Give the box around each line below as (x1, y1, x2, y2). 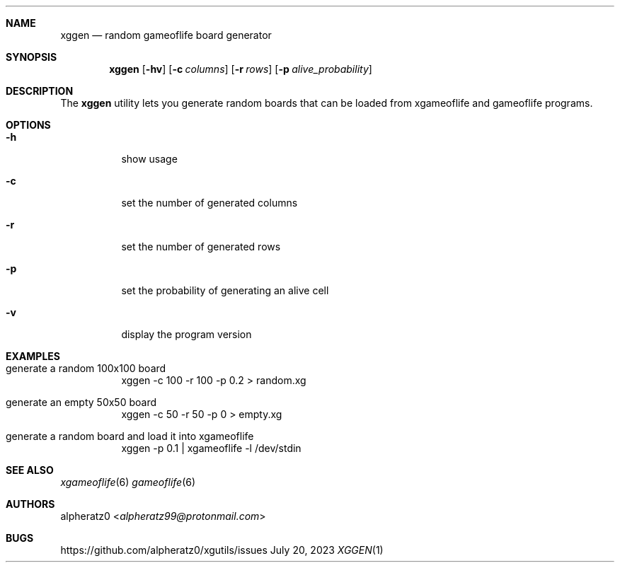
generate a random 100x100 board (6, 362, 166, 374)
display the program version (121, 328, 252, 340)
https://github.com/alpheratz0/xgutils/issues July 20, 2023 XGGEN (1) (60, 544, 384, 556)
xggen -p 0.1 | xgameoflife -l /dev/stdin (121, 442, 302, 454)
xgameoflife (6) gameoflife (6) (60, 476, 196, 488)
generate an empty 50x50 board (6, 396, 157, 408)
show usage (121, 153, 178, 165)
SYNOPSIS (6, 51, 57, 63)
